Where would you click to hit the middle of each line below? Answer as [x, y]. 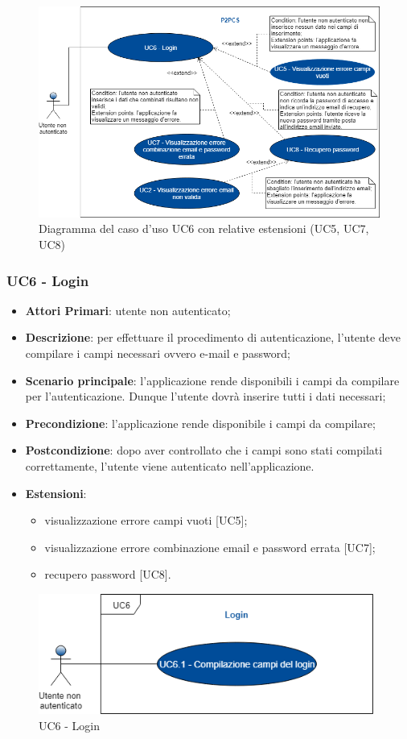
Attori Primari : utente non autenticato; [128, 310]
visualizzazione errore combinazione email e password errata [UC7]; [210, 547]
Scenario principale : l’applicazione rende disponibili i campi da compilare [212, 380]
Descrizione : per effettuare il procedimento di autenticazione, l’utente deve [213, 337]
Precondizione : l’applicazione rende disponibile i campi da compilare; [200, 423]
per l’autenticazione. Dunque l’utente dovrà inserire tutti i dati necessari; [206, 396]
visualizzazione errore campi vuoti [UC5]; [146, 520]
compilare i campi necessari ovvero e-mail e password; [158, 353]
